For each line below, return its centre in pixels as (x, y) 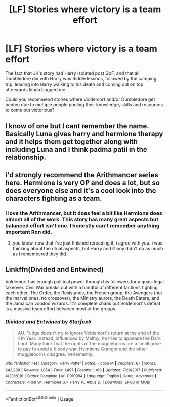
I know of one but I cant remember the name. (77, 126)
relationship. (26, 158)
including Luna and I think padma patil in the (76, 150)
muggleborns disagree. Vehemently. (55, 354)
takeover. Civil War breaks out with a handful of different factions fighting (81, 287)
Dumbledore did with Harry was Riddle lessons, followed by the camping (81, 78)
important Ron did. (29, 232)
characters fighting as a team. (54, 198)
